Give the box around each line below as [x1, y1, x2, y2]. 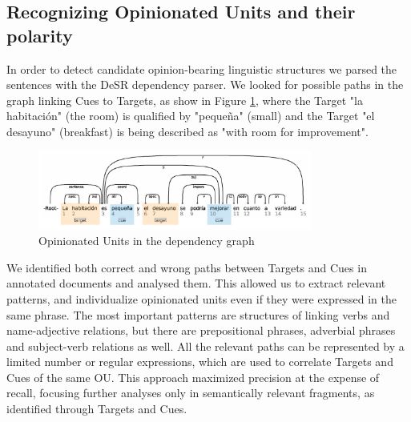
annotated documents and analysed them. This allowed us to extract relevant [6, 275, 386, 291]
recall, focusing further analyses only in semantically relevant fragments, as [6, 384, 375, 401]
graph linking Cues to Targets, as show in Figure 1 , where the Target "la [6, 91, 363, 108]
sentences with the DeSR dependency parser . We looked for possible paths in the [6, 76, 404, 93]
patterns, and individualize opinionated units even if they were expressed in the [6, 290, 397, 307]
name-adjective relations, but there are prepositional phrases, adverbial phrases [6, 322, 396, 339]
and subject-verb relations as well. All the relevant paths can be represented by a [6, 337, 405, 354]
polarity [6, 22, 73, 47]
